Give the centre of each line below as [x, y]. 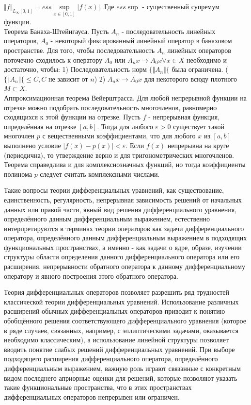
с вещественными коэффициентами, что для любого [119, 136]
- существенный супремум [181, 6]
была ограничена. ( [200, 69]
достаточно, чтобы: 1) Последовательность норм [75, 69]
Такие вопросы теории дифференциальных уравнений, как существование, [114, 190]
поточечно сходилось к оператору [53, 59]
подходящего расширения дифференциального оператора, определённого [111, 359]
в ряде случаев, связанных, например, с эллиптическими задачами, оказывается [121, 330]
